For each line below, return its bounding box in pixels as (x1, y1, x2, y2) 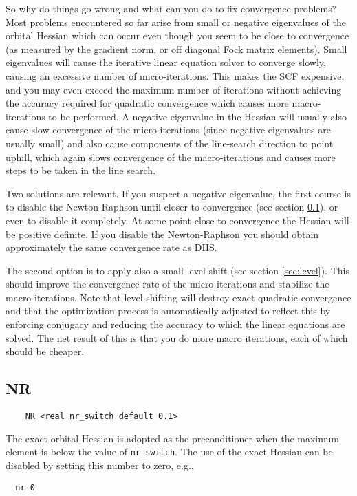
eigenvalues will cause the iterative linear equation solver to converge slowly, (6, 55, 326, 69)
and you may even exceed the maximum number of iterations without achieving (6, 82, 342, 96)
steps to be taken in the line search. (6, 163, 156, 177)
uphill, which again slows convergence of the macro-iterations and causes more (6, 149, 336, 164)
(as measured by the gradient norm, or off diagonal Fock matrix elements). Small (6, 41, 347, 56)
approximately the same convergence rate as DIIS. (6, 240, 217, 255)
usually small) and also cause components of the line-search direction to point (6, 136, 334, 150)
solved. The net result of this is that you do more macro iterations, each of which (6, 330, 348, 345)
